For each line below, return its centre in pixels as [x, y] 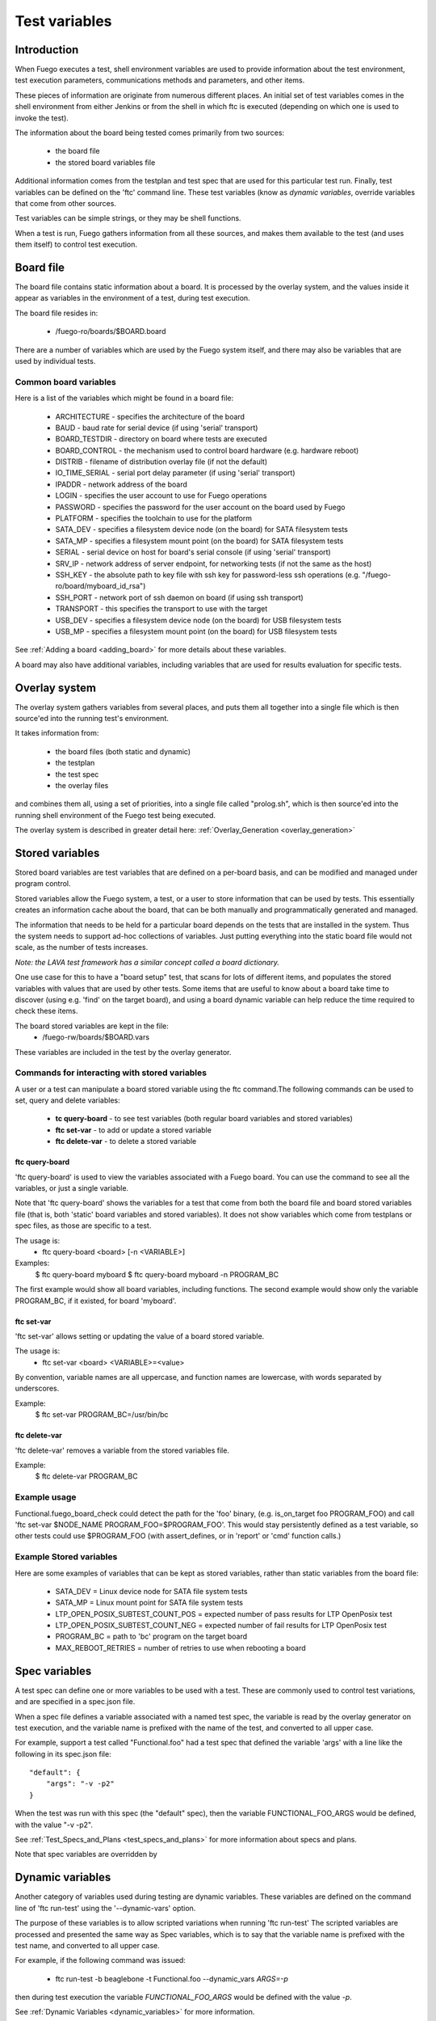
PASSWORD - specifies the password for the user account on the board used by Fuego [200, 507]
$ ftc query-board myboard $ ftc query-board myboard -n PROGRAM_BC [157, 1274]
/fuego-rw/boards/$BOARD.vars [96, 1037]
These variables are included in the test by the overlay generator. [123, 1052]
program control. [43, 884]
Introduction [47, 50]
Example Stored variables [66, 1557]
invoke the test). [42, 118]
